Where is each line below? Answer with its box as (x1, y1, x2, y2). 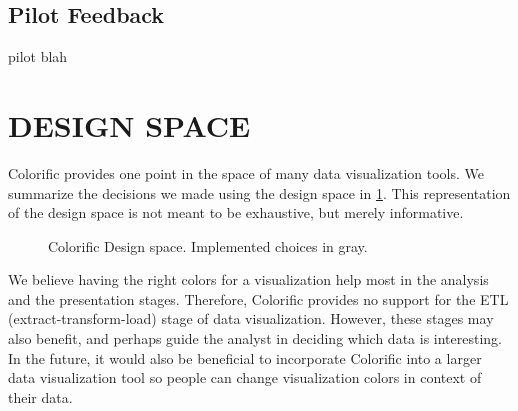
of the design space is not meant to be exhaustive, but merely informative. (8, 202, 464, 223)
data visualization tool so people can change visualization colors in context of (8, 367, 482, 388)
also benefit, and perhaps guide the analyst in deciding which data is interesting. (8, 328, 503, 349)
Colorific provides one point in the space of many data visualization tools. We (8, 162, 485, 183)
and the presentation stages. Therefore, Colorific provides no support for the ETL (8, 288, 509, 309)
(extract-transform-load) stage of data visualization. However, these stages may (8, 308, 494, 329)
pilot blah (8, 46, 68, 67)
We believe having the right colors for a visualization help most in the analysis (8, 269, 489, 290)
